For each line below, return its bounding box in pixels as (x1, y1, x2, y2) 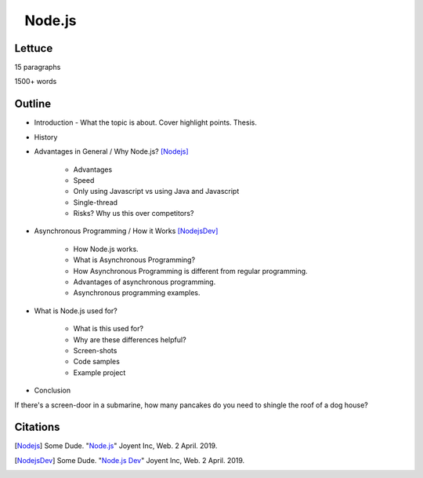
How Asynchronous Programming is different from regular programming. (73, 266, 309, 275)
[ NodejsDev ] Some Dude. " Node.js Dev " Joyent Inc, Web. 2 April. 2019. (14, 455, 245, 465)
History (34, 132, 58, 141)
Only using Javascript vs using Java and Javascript (73, 187, 240, 196)
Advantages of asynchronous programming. (73, 277, 216, 286)
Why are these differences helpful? (73, 334, 187, 345)
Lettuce (14, 42, 53, 55)
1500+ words (14, 77, 57, 86)
